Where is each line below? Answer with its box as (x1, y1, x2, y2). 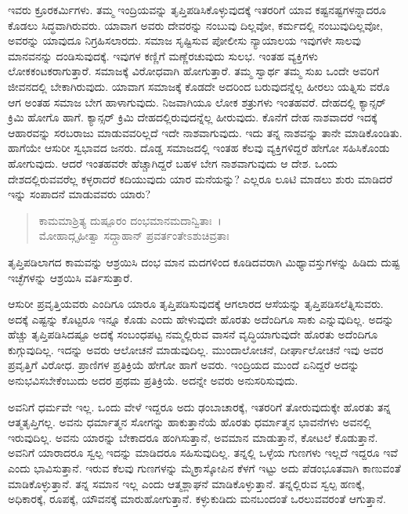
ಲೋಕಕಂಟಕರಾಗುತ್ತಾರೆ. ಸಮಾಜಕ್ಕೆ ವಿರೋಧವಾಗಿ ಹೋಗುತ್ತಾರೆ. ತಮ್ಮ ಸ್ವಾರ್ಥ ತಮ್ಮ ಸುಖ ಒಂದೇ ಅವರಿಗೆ (8, 63, 380, 79)
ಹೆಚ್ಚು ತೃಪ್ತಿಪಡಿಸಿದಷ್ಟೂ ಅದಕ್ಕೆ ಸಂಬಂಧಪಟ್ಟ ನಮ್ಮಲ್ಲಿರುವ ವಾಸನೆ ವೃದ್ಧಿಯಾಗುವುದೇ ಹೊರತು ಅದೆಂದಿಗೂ (8, 326, 378, 342)
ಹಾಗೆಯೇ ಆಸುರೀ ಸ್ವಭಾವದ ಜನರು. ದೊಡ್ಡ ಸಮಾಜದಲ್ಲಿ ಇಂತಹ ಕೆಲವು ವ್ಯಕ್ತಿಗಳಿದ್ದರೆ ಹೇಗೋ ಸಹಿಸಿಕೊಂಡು (8, 139, 390, 156)
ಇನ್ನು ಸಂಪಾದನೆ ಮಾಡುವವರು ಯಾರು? (8, 186, 151, 202)
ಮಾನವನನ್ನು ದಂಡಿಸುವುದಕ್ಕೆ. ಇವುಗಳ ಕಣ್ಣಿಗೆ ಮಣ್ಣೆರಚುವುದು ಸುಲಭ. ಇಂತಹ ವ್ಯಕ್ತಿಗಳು (8, 47, 318, 63)
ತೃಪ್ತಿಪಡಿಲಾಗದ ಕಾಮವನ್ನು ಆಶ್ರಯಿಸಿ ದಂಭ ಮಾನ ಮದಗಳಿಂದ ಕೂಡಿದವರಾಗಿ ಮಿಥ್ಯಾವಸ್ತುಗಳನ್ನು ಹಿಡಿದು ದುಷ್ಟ (8, 253, 400, 270)
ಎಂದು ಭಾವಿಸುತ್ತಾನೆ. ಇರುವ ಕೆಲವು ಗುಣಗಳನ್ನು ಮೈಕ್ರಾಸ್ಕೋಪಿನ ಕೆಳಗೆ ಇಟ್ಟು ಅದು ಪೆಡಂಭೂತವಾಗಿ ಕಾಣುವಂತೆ (8, 460, 401, 476)
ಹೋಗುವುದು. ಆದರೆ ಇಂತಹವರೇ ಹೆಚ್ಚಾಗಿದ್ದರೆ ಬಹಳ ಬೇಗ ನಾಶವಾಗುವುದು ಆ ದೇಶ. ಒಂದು (8, 154, 338, 171)
